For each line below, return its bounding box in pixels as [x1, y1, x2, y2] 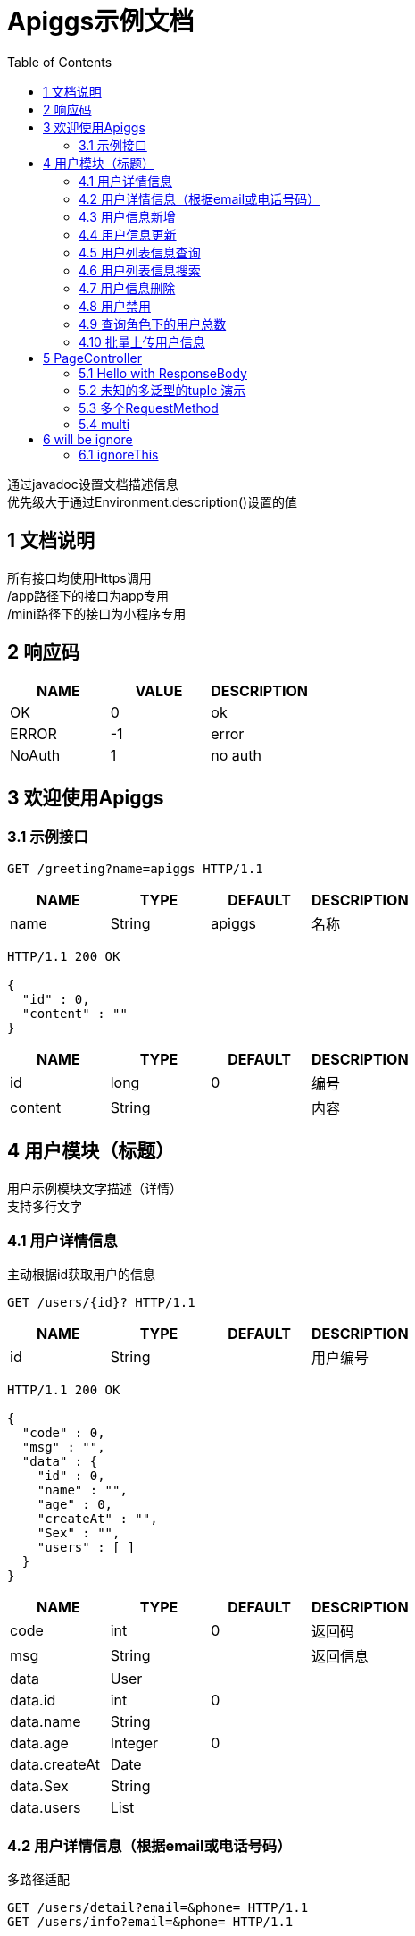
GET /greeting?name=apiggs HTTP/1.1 [7, 861, 263, 876]
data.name [10, 1713, 81, 1731]
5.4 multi [79, 416, 130, 432]
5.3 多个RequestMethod [79, 400, 219, 416]
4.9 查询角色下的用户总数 [79, 316, 227, 332]
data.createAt [10, 1755, 100, 1774]
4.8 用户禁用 [79, 298, 151, 314]
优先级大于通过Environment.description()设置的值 [7, 493, 298, 509]
